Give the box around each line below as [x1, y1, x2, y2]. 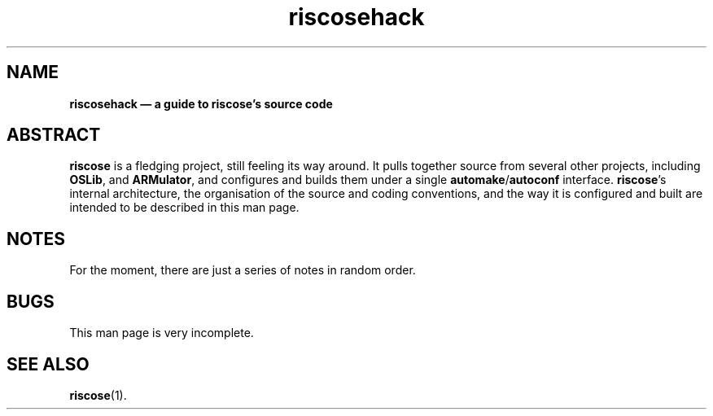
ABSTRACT [7, 125, 101, 146]
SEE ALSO [7, 353, 90, 374]
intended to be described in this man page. [69, 200, 300, 215]
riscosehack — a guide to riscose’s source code [69, 96, 333, 111]
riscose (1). [69, 388, 127, 402]
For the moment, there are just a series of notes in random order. [69, 263, 416, 278]
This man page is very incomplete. [69, 326, 254, 340]
